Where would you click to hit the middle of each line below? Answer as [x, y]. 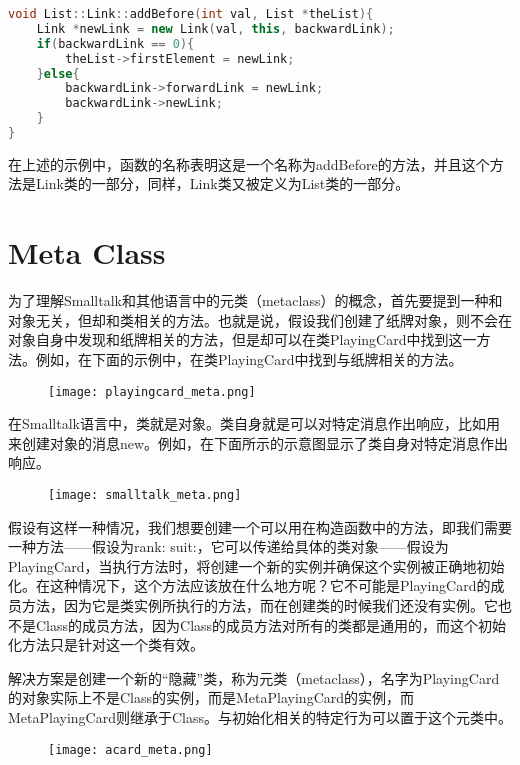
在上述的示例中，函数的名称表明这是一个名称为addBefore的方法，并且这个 [249, 163]
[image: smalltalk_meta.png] [145, 495]
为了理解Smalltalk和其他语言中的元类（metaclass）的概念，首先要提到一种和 [255, 300]
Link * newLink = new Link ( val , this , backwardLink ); [215, 28]
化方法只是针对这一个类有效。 [106, 644]
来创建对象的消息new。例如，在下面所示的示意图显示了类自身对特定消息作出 [258, 442]
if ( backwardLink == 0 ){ [115, 43]
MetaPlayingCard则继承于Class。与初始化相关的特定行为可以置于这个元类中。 [260, 717]
